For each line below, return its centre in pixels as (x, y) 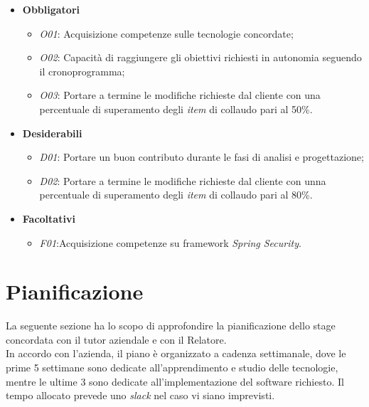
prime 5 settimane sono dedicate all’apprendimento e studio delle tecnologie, (172, 368)
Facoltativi (49, 218)
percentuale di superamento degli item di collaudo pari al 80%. (176, 195)
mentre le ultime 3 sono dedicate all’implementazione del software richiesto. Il (175, 381)
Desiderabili (52, 133)
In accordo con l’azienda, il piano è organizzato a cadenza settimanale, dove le (176, 353)
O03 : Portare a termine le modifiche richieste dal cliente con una (180, 95)
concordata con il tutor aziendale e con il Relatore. (116, 339)
